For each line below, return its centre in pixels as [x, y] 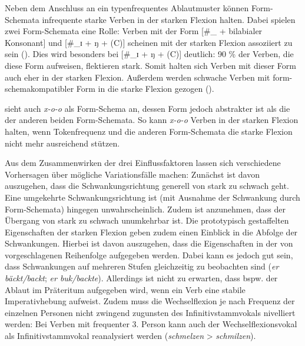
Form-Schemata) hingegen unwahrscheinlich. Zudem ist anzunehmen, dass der [145, 209]
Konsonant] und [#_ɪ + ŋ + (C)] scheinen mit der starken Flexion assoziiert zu [149, 42]
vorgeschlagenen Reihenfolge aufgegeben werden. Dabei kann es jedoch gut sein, [149, 254]
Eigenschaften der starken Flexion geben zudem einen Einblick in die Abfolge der [151, 232]
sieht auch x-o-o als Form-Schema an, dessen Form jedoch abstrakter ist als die [147, 108]
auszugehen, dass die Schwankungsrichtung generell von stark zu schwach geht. [147, 186]
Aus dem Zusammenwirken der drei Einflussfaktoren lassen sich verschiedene [143, 163]
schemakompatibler [39, 89]
